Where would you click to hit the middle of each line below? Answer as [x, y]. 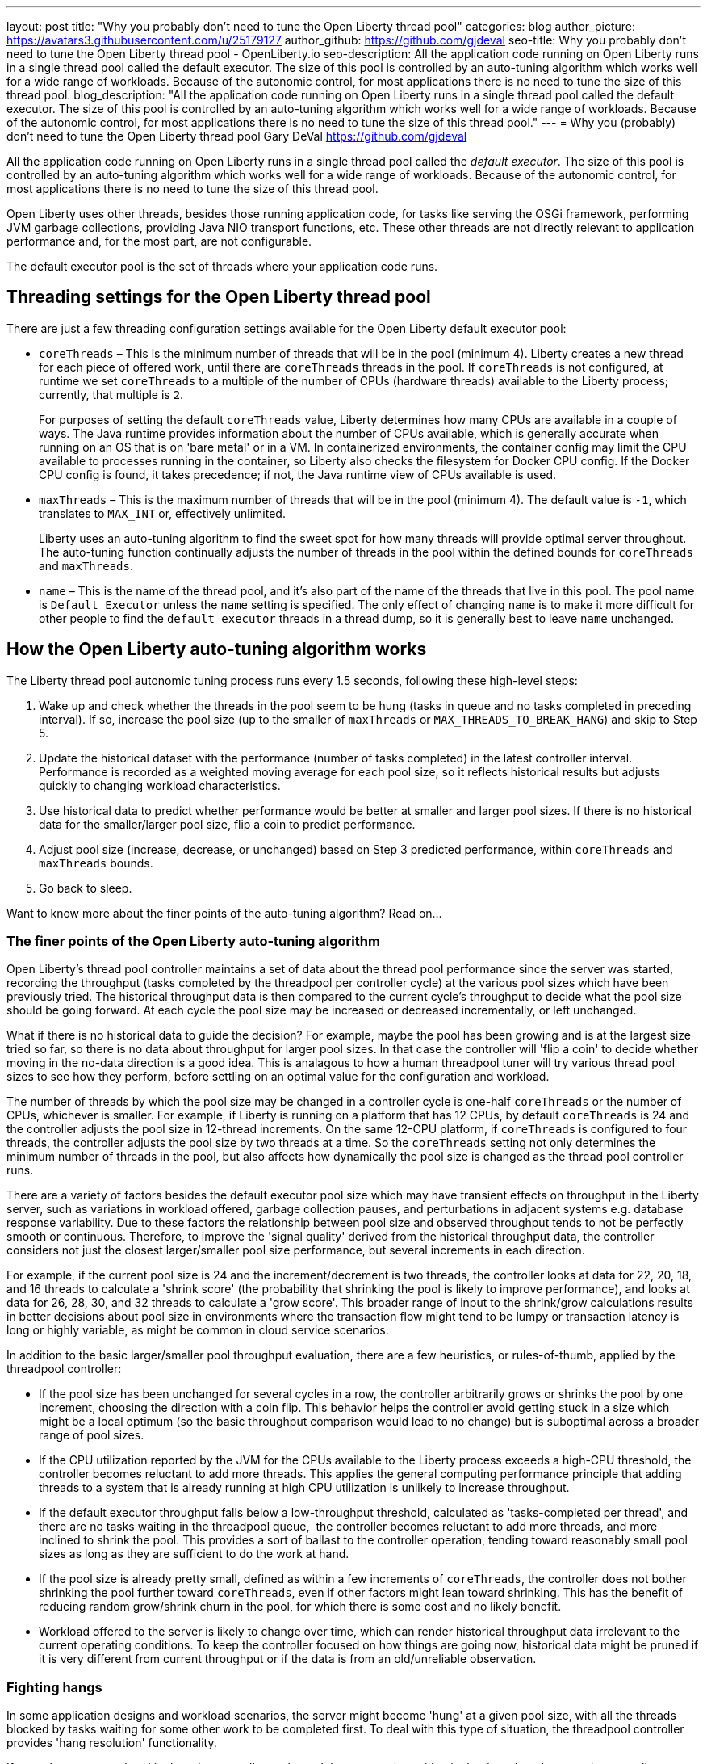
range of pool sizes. [92, 1435]
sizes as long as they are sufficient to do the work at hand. [194, 1554]
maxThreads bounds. [96, 863]
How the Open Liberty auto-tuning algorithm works [217, 649]
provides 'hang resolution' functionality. [112, 1743]
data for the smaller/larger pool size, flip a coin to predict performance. [227, 824]
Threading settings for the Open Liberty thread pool [219, 297]
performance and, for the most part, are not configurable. [159, 241]
